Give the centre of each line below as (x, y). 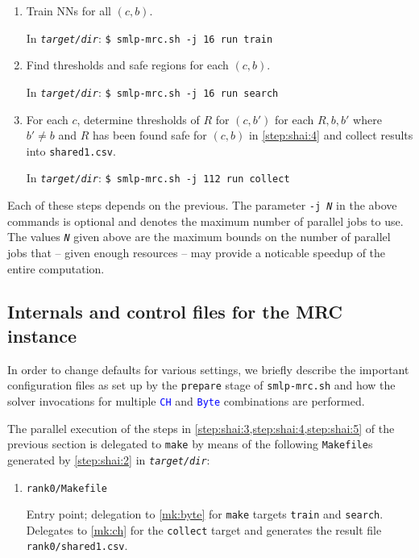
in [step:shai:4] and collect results (331, 135)
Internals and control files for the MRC (175, 312)
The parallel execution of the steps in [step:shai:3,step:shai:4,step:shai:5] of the (201, 428)
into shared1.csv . (71, 150)
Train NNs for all (68, 10)
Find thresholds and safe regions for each (127, 65)
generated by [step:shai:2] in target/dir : (109, 459)
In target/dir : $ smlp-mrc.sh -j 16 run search (152, 92)
